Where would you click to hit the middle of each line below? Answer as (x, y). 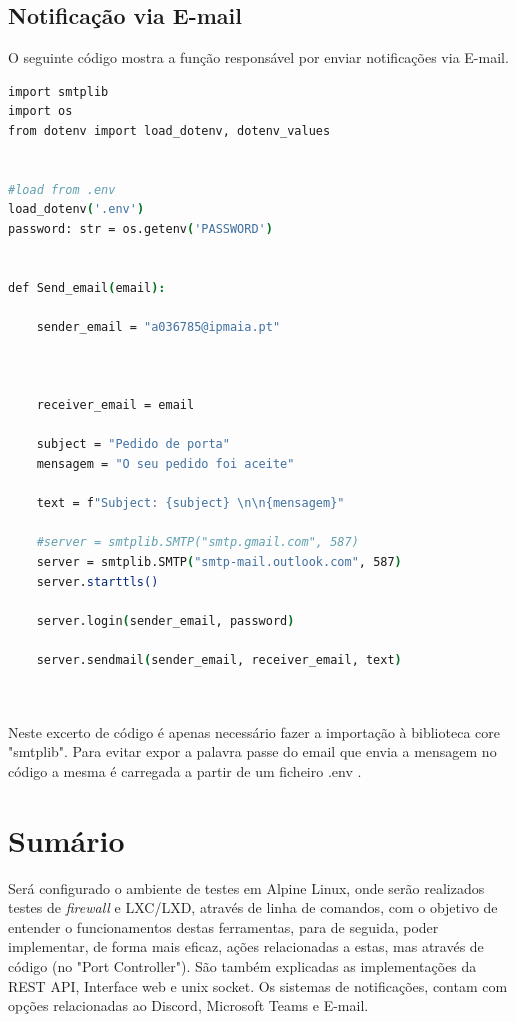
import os (40, 111)
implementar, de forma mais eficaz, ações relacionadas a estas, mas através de (246, 946)
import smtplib (58, 91)
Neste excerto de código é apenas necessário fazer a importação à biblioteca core (254, 731)
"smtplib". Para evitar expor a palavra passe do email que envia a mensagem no (252, 751)
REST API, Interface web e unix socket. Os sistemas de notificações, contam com (258, 985)
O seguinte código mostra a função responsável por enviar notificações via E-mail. (258, 57)
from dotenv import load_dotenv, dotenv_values (169, 130)
